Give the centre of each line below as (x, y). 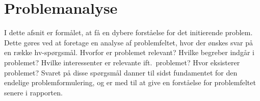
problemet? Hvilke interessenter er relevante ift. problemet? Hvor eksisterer (122, 62)
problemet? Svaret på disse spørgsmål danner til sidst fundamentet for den (121, 72)
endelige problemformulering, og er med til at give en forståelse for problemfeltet (130, 82)
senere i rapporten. (33, 92)
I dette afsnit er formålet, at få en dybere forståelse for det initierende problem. (128, 32)
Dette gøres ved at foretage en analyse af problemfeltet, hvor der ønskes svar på (129, 42)
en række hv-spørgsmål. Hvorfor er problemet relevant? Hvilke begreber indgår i (129, 52)
